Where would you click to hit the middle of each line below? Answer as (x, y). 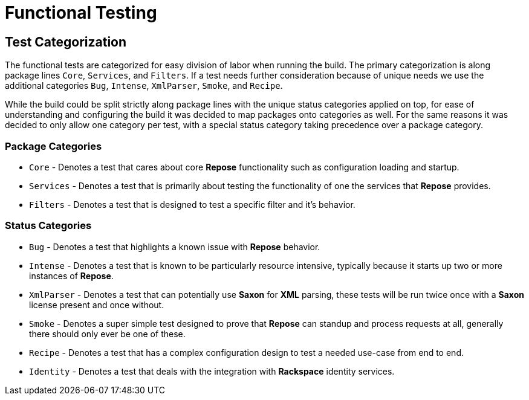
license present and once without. (97, 305)
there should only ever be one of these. (107, 334)
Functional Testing (81, 13)
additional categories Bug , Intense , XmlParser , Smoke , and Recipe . (144, 86)
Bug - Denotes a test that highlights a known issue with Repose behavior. (175, 247)
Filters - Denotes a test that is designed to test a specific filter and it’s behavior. (192, 204)
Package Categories (54, 146)
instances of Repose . (71, 276)
